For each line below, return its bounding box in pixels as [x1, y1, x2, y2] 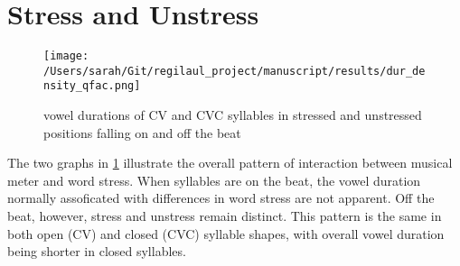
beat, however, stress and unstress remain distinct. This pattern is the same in [7, 206, 442, 225]
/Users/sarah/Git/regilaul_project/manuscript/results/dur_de [43, 64, 426, 78]
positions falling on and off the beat [43, 123, 241, 142]
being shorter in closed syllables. [7, 242, 186, 261]
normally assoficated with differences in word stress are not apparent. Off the [7, 188, 435, 207]
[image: [43, 50, 89, 63]
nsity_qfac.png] [43, 79, 141, 93]
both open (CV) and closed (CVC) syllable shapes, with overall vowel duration [7, 224, 445, 243]
